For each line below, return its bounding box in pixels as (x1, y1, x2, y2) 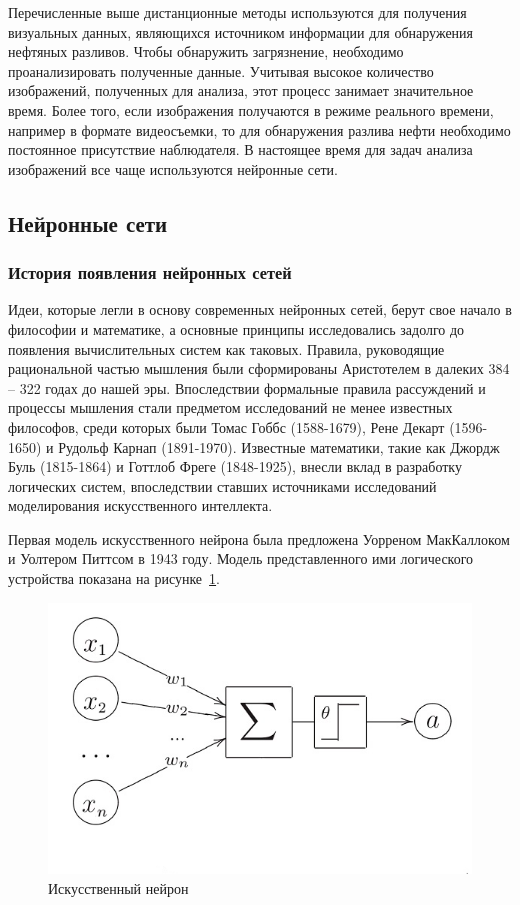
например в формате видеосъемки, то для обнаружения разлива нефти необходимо (8, 119, 511, 140)
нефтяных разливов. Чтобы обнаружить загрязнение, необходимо (8, 41, 404, 62)
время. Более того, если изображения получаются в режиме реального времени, (8, 99, 494, 120)
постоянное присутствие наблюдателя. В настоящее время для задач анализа (8, 139, 473, 160)
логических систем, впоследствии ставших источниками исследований (8, 475, 437, 496)
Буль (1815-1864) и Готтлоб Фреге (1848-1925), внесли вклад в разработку (8, 456, 462, 477)
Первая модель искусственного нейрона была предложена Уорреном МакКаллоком (8, 528, 510, 549)
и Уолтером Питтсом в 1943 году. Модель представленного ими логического (8, 548, 474, 569)
